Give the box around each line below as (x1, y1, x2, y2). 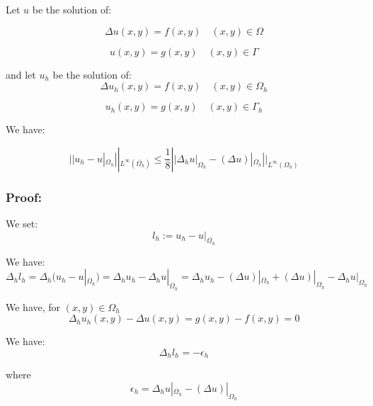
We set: (6, 216, 38, 230)
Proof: (6, 188, 42, 205)
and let (6, 67, 36, 81)
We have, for (6, 299, 61, 314)
